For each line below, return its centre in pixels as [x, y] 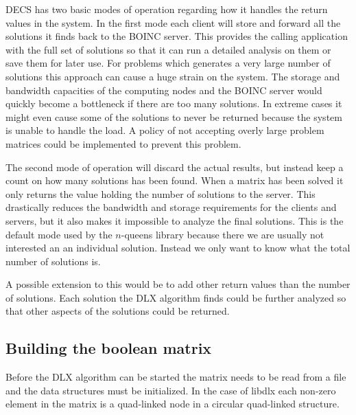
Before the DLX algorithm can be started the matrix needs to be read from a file [176, 377]
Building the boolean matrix [109, 348]
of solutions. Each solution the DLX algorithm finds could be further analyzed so [176, 297]
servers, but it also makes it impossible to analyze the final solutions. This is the [175, 220]
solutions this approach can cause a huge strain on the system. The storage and [173, 76]
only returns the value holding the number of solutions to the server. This [161, 193]
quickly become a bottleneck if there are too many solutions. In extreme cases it [174, 103]
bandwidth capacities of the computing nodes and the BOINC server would [164, 90]
